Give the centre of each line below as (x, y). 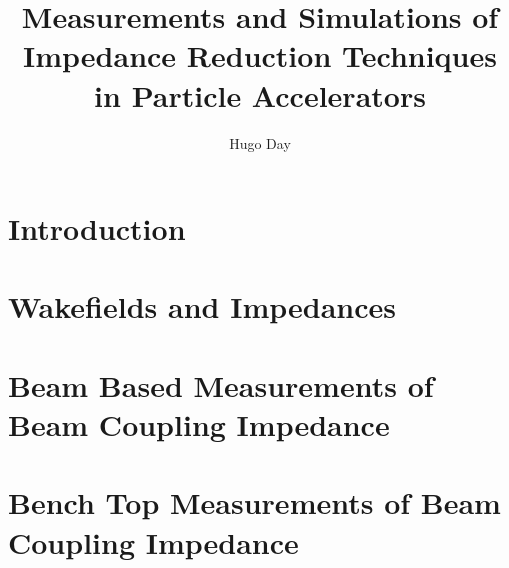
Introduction (97, 228)
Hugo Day (260, 142)
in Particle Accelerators (260, 94)
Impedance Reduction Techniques (260, 55)
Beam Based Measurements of (221, 384)
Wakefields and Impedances (202, 306)
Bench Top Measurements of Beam (254, 502)
